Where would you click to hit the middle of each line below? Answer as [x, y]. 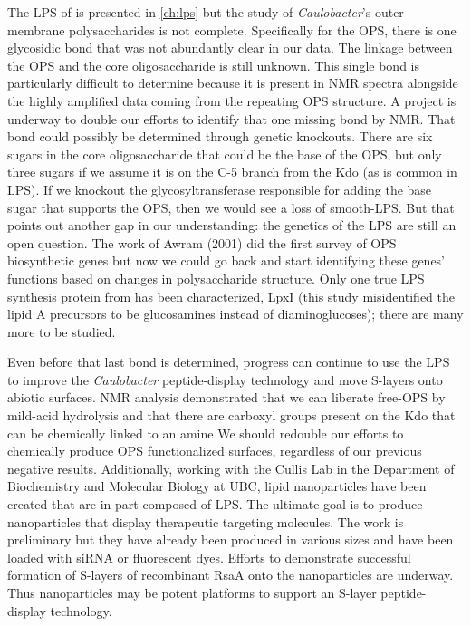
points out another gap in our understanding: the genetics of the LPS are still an [232, 225]
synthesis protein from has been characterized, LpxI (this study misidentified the [231, 296]
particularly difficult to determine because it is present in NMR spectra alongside [233, 83]
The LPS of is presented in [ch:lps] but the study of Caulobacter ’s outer [206, 12]
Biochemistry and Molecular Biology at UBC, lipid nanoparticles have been [217, 486]
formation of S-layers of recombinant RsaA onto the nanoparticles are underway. [231, 575]
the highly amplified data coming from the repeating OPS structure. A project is [232, 100]
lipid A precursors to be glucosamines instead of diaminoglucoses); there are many [235, 314]
